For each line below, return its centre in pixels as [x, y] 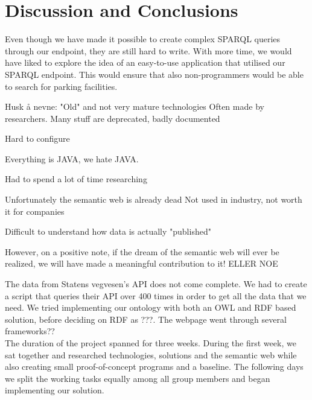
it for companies [35, 211]
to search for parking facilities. [61, 86]
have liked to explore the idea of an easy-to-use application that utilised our [145, 62]
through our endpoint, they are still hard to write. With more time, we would [148, 50]
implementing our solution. [55, 390]
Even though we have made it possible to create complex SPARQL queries [143, 39]
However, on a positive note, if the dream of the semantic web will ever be [142, 251]
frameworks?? [30, 331]
